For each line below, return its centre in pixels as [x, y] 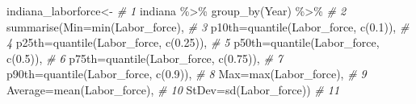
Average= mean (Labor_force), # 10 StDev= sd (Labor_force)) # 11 [173, 89]
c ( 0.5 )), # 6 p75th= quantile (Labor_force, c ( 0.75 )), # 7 [145, 58]
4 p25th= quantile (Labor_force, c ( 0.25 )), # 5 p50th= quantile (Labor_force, [193, 42]
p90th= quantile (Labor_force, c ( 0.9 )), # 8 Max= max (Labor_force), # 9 [187, 74]
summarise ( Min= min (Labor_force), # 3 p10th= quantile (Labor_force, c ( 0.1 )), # [208, 26]
